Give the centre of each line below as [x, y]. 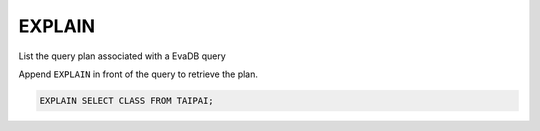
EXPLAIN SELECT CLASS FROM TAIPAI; [126, 100]
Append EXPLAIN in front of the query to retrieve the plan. [138, 74]
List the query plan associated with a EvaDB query [122, 56]
